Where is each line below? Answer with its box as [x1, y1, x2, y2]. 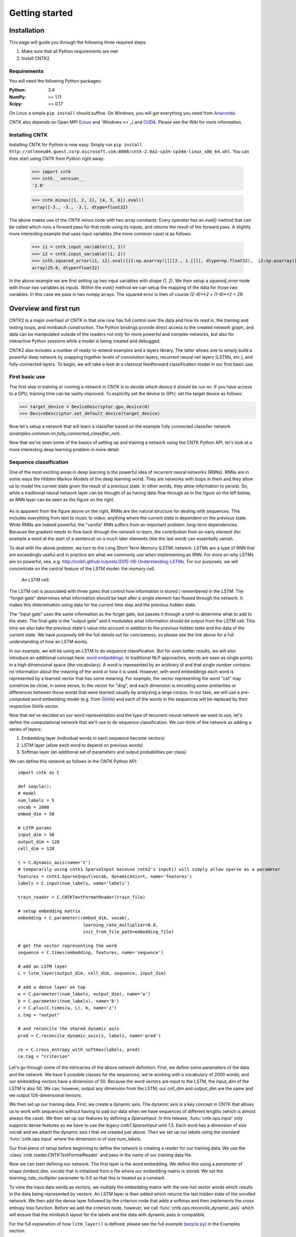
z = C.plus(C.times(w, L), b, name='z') [18, 1005, 117, 1011]
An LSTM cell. [21, 577, 50, 583]
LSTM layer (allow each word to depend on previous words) [21, 742, 143, 748]
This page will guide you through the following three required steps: [9, 40, 147, 46]
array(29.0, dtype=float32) [32, 265, 100, 271]
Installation [9, 26, 44, 35]
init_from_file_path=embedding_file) [82, 929, 174, 935]
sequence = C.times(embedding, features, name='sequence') [18, 950, 164, 955]
